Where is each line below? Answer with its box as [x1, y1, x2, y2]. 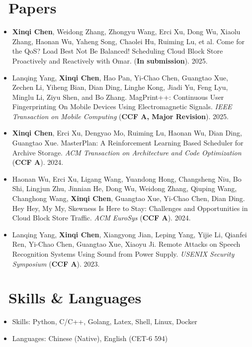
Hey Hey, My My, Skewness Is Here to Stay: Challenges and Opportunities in [12, 203, 248, 213]
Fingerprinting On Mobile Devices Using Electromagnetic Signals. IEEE [12, 101, 232, 112]
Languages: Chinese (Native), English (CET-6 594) [12, 333, 168, 343]
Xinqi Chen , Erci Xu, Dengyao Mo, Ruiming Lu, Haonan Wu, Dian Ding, [12, 128, 242, 138]
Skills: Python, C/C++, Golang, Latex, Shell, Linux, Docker [12, 316, 197, 327]
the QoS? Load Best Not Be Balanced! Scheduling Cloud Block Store [12, 46, 223, 56]
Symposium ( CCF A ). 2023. [12, 258, 100, 269]
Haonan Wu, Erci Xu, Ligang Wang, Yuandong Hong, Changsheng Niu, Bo [12, 173, 242, 184]
